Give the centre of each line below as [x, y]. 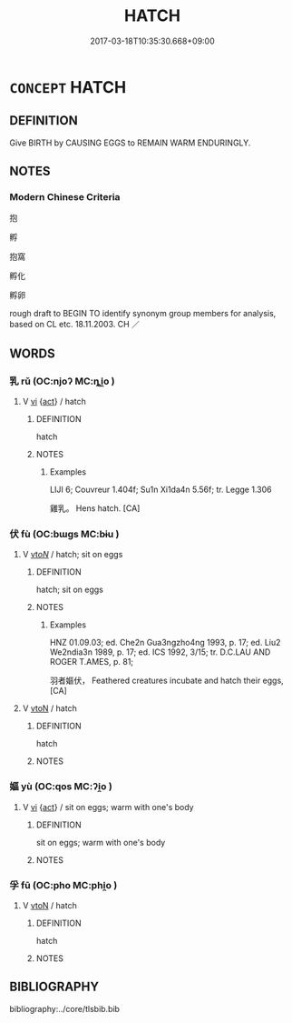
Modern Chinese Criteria [65, 197]
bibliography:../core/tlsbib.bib [65, 1008]
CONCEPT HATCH [68, 87]
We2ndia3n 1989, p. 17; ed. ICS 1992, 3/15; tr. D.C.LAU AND [160, 652]
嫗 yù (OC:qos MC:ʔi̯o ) [61, 787]
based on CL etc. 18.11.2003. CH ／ [75, 325]
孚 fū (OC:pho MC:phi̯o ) [63, 885]
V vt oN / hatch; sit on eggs [73, 555]
